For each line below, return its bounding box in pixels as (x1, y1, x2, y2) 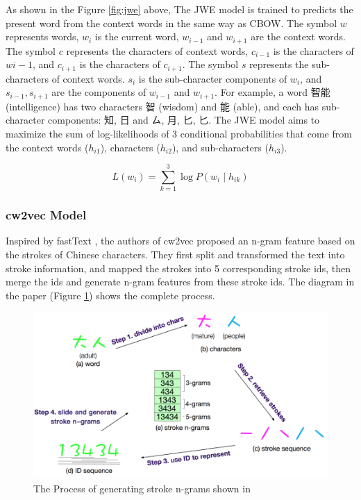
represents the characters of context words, (66, 43, 249, 58)
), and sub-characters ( (171, 140, 269, 154)
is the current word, (94, 29, 179, 44)
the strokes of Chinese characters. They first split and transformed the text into (6, 247, 345, 262)
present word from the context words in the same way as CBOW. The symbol (6, 15, 337, 30)
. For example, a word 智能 (215, 85, 330, 99)
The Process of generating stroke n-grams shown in (33, 481, 251, 496)
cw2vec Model (6, 206, 87, 224)
